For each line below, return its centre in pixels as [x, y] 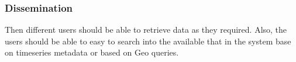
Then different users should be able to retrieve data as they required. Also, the [146, 30]
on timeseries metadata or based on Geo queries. [92, 52]
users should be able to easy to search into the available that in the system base [148, 41]
